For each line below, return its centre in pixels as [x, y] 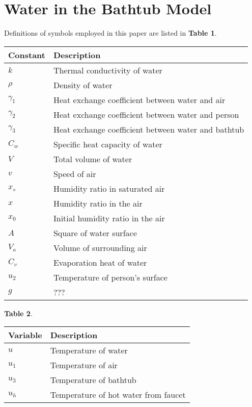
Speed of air [75, 173]
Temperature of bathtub [93, 380]
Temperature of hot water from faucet [118, 395]
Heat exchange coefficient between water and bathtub [149, 129]
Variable [25, 335]
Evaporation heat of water [100, 262]
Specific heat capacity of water [108, 144]
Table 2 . [18, 313]
